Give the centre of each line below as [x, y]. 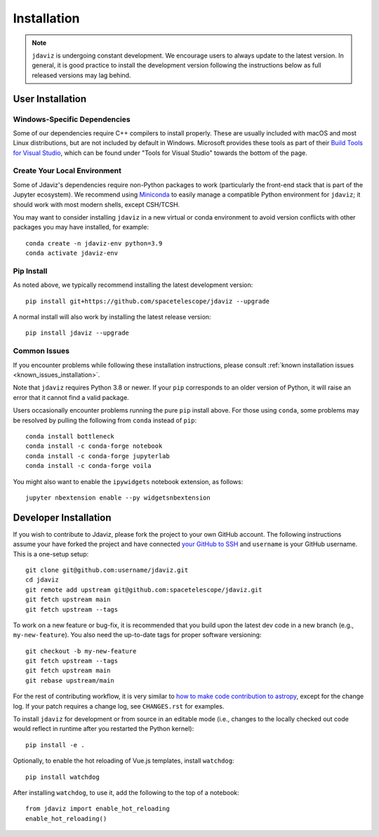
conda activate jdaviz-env [72, 253]
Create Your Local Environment [67, 170]
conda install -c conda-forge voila [88, 466]
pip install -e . [55, 745]
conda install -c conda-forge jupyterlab [98, 456]
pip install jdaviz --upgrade [78, 333]
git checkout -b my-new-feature [81, 651]
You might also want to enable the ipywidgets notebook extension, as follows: [128, 481]
